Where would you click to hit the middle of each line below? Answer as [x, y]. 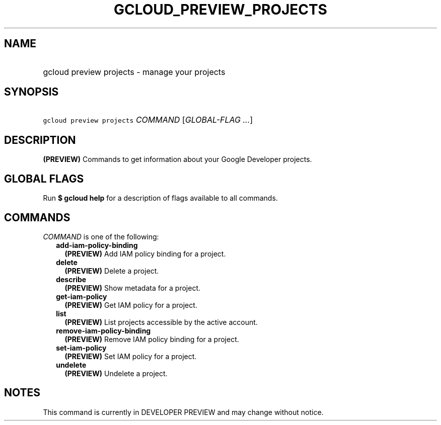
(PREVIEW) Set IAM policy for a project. [131, 356]
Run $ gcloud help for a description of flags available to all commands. [160, 198]
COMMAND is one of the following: [101, 236]
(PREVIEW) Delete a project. [112, 271]
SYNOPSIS [31, 92]
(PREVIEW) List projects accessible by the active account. [161, 322]
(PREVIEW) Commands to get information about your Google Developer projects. [177, 159]
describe [71, 279]
